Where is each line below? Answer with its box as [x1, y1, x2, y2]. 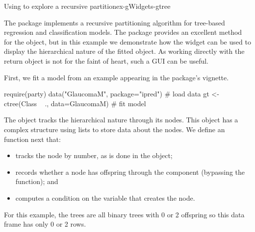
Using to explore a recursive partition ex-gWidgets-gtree [4, 1, 171, 11]
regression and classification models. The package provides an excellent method [4, 27, 242, 37]
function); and [15, 176, 58, 186]
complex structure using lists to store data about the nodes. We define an [4, 124, 225, 134]
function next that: [4, 134, 61, 144]
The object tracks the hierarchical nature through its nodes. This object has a [4, 115, 238, 125]
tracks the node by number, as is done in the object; [15, 150, 173, 161]
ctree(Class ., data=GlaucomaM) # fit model [4, 98, 146, 108]
